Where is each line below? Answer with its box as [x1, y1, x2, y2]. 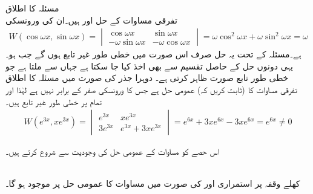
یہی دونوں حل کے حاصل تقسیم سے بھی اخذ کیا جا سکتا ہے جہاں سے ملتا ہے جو [5, 59, 293, 72]
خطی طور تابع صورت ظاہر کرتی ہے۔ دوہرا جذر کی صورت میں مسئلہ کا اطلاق [5, 71, 289, 84]
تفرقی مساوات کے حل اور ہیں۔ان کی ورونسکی [5, 13, 177, 26]
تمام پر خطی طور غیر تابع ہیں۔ [5, 95, 102, 108]
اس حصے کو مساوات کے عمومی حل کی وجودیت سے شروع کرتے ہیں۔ [5, 145, 220, 158]
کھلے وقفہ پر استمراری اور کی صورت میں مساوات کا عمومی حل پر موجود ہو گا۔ [5, 177, 300, 190]
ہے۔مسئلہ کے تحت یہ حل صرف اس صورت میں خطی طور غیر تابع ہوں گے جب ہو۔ [5, 48, 301, 60]
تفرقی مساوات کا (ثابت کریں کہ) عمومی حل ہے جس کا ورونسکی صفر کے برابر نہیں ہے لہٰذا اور [5, 83, 297, 95]
